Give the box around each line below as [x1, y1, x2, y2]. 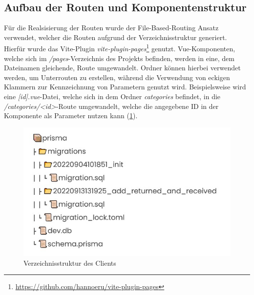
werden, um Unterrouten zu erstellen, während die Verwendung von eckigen [4, 72, 230, 82]
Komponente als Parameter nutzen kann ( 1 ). [4, 110, 138, 121]
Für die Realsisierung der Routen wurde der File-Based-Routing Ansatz [4, 22, 219, 33]
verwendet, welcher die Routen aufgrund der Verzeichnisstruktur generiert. [4, 32, 227, 42]
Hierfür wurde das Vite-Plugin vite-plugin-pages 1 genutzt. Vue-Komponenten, [4, 42, 235, 54]
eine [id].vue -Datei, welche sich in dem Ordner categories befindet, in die [4, 91, 221, 102]
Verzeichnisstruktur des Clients [23, 257, 116, 268]
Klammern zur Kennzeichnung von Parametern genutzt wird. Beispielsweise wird [4, 82, 246, 92]
